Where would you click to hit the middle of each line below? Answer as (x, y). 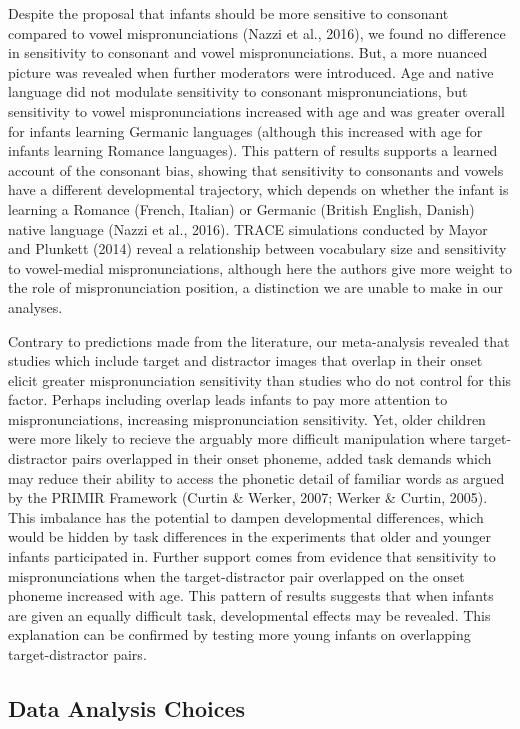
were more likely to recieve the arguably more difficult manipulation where (237, 438)
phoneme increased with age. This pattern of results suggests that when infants (251, 595)
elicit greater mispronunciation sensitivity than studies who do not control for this (260, 379)
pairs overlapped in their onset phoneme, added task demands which (281, 458)
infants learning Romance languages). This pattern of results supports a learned (253, 150)
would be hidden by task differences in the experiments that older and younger (250, 536)
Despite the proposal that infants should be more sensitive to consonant (228, 13)
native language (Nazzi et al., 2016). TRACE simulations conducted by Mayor (248, 228)
